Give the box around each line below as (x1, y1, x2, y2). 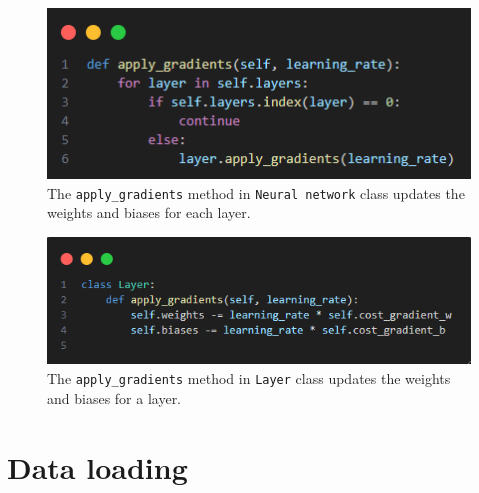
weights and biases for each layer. (47, 202, 251, 223)
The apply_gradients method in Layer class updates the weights (47, 368, 451, 389)
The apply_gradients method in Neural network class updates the (47, 182, 465, 203)
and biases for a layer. (47, 387, 182, 408)
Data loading (7, 446, 188, 487)
